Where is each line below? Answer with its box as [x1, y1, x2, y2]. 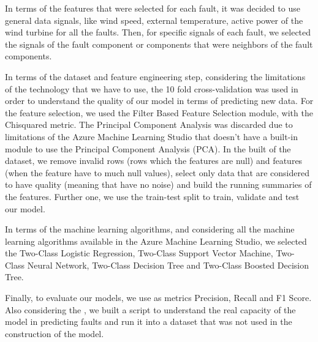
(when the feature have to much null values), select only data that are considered [5, 166, 309, 179]
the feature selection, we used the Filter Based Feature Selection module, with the [5, 106, 313, 119]
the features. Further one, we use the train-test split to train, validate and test [5, 190, 300, 203]
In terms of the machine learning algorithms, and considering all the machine [5, 223, 295, 236]
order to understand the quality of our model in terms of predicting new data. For [5, 94, 314, 107]
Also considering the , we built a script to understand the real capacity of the [5, 303, 296, 316]
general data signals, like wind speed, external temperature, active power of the [5, 13, 303, 26]
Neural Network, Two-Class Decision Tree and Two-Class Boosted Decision [27, 258, 309, 271]
